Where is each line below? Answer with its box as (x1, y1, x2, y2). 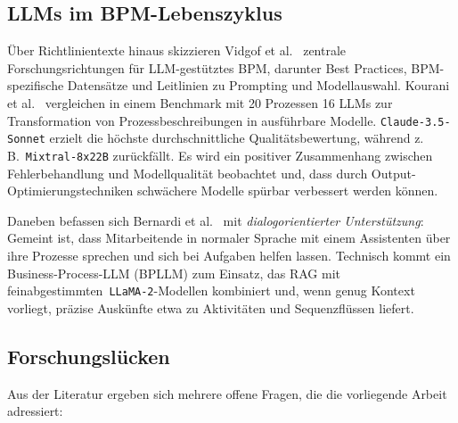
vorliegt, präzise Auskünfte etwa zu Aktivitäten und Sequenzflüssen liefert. (7, 298, 414, 317)
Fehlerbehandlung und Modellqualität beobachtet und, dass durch (7, 163, 368, 182)
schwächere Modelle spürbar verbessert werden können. (136, 181, 438, 200)
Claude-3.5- (380, 115, 451, 129)
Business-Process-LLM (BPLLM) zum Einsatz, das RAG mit (7, 263, 340, 282)
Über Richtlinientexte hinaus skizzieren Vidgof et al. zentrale (7, 41, 347, 60)
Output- (371, 163, 416, 182)
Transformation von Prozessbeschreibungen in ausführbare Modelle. (7, 111, 377, 129)
